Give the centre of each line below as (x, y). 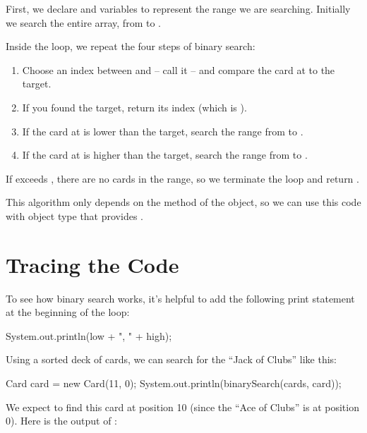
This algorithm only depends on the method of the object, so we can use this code (183, 202)
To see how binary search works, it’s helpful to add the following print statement (180, 298)
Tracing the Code (92, 264)
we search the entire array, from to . (83, 22)
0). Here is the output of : (62, 421)
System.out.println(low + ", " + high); (89, 335)
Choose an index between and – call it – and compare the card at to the (179, 69)
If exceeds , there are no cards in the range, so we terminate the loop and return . (182, 178)
